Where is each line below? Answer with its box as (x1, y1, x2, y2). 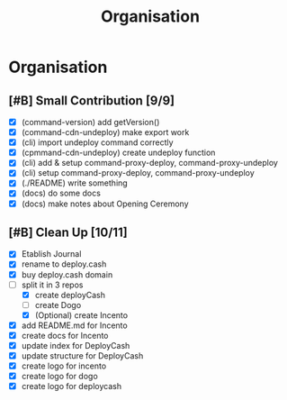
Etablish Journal (21, 249, 82, 259)
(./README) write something (21, 177, 128, 188)
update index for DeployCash (21, 340, 130, 350)
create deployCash (34, 289, 105, 300)
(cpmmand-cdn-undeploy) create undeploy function (21, 147, 216, 159)
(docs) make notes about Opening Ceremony (21, 198, 190, 209)
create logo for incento (21, 360, 107, 371)
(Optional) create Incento (34, 309, 128, 321)
